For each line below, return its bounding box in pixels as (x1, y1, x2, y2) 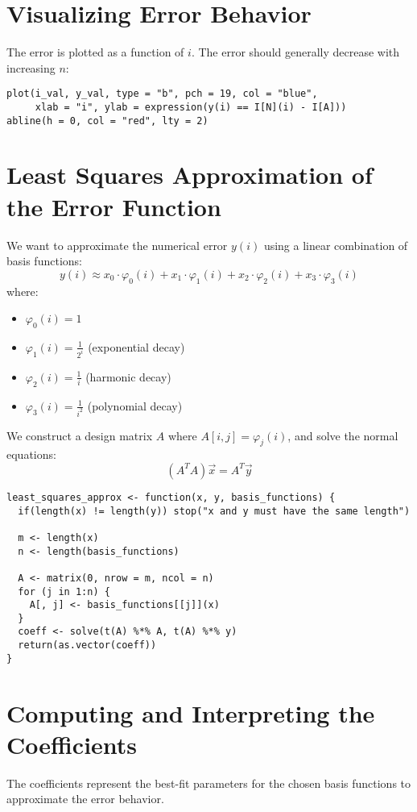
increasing (6, 59, 56, 76)
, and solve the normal (287, 427, 398, 443)
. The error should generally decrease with (191, 44, 400, 60)
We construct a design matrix (6, 427, 153, 443)
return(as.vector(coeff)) (18, 639, 157, 652)
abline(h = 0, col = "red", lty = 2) (6, 115, 208, 127)
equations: (6, 446, 56, 463)
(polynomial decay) (87, 397, 183, 414)
